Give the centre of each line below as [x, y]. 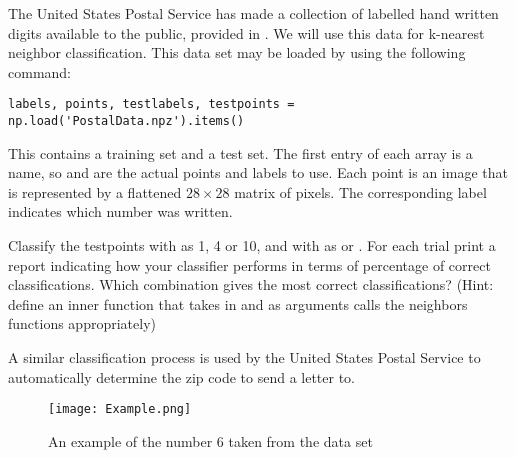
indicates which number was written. [120, 211]
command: [39, 71]
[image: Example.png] [120, 409]
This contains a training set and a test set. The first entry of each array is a [240, 152]
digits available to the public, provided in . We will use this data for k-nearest [246, 32]
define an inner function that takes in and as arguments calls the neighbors [238, 303]
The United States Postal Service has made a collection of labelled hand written [253, 13]
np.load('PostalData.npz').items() [126, 121]
